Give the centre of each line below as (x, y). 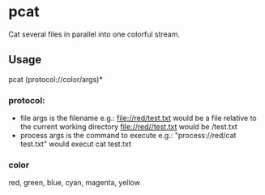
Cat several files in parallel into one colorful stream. (94, 34)
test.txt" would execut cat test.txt (76, 144)
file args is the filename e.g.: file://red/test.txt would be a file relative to (138, 118)
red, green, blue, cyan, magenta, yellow (74, 183)
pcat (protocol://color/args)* (56, 79)
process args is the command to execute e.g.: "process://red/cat (128, 136)
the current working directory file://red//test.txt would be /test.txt (128, 127)
